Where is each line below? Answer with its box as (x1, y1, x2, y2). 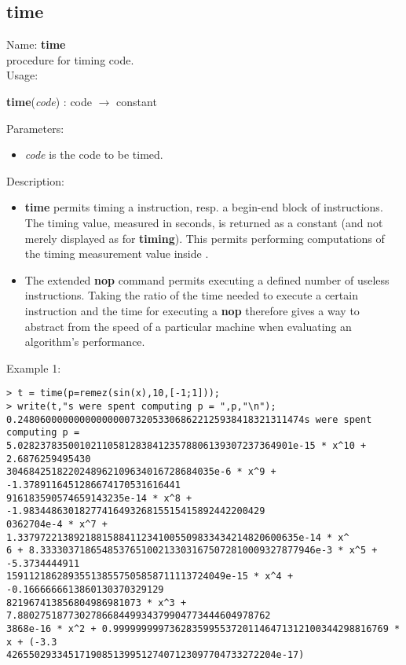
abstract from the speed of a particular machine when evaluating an (24, 318, 352, 334)
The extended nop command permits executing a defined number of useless (24, 271, 390, 288)
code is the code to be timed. (24, 146, 163, 163)
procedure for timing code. (6, 51, 134, 68)
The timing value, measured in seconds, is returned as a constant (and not (24, 214, 383, 230)
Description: (6, 172, 64, 189)
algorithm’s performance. (24, 333, 145, 350)
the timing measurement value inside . (24, 245, 209, 262)
